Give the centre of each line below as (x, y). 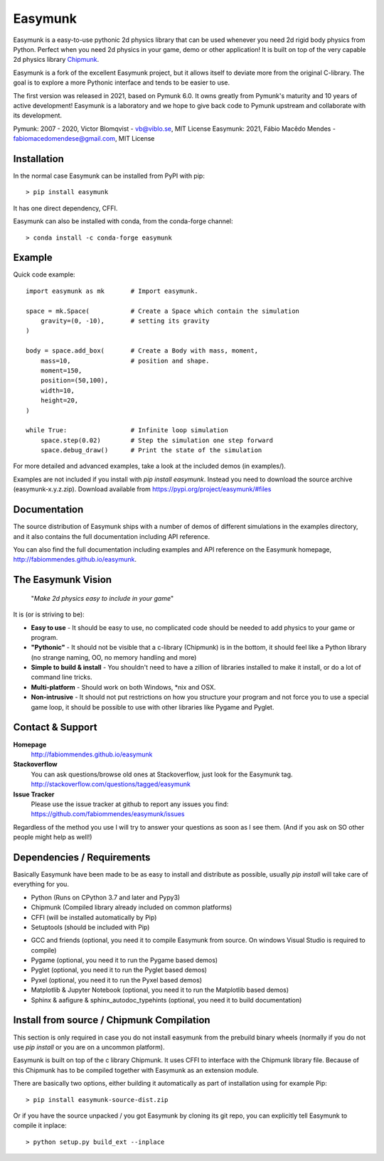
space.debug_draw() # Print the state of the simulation (151, 450)
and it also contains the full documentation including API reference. (112, 536)
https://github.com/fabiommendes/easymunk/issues (108, 814)
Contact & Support (55, 728)
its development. (38, 116)
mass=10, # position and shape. (125, 360)
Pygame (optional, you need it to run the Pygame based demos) (124, 961)
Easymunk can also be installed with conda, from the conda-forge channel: (123, 221)
